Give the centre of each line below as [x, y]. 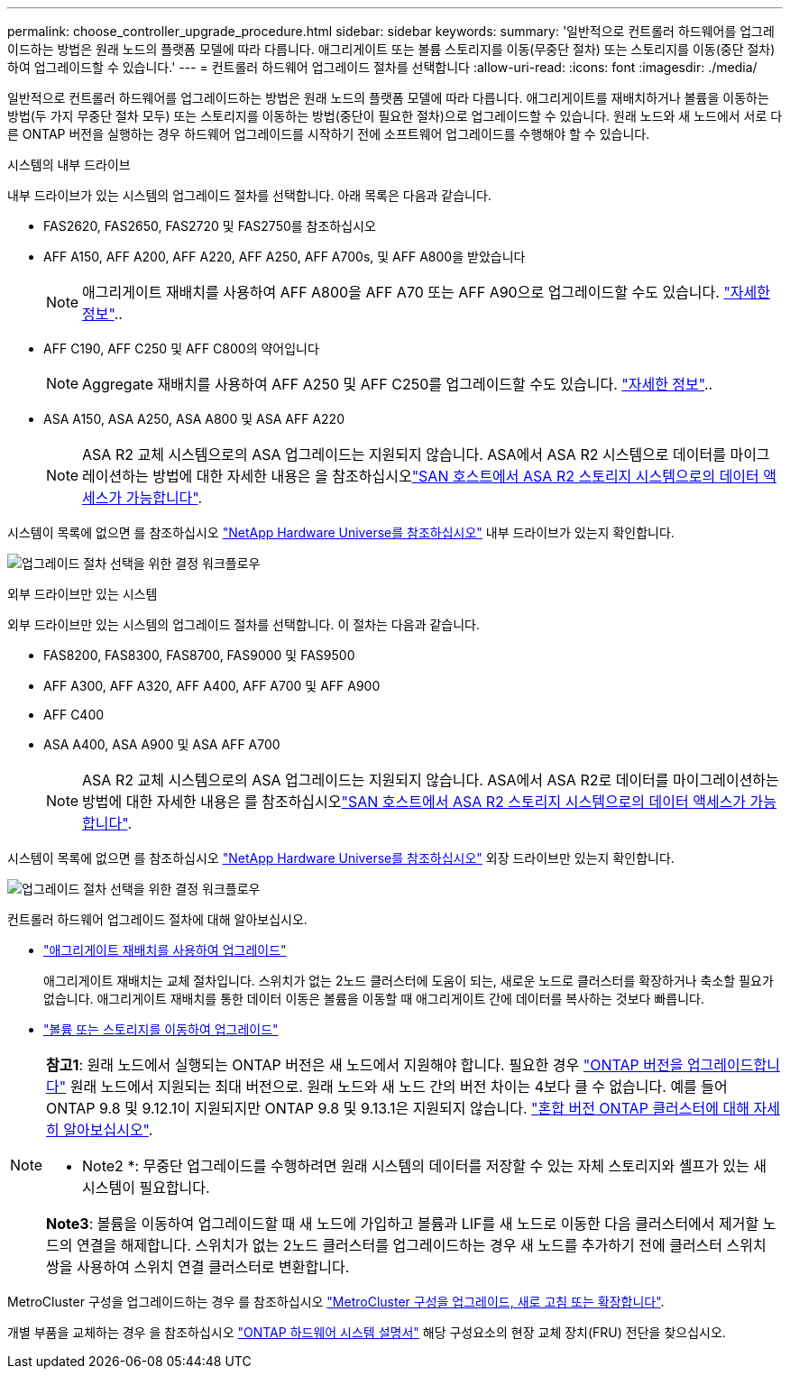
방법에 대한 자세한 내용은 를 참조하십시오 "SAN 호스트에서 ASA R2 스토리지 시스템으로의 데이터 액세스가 [414, 802]
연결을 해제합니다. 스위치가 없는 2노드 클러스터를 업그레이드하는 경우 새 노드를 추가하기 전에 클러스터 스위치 [422, 1245]
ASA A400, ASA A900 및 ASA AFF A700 [162, 744]
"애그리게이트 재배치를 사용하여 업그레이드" [165, 950]
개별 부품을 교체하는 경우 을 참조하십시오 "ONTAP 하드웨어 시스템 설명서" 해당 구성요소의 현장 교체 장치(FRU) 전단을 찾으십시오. [367, 1332]
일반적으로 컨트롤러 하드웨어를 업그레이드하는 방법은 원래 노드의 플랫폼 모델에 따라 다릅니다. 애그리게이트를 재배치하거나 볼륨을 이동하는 [388, 98]
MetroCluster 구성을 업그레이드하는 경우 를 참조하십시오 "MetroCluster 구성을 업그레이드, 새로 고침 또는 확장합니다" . [336, 1302]
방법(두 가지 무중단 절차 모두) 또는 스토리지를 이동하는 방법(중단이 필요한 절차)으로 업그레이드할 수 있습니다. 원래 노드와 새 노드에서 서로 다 [395, 116]
